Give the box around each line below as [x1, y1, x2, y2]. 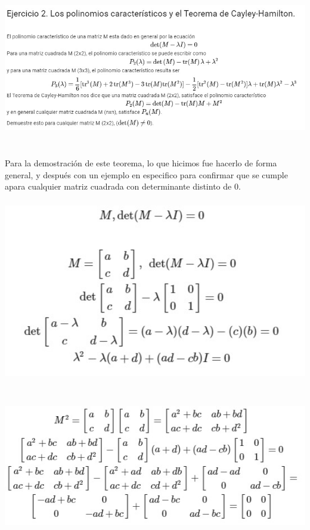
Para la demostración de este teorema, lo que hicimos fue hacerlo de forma [5, 157, 277, 169]
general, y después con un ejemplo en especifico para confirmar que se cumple [5, 168, 288, 181]
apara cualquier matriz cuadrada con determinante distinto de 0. [5, 180, 241, 193]
